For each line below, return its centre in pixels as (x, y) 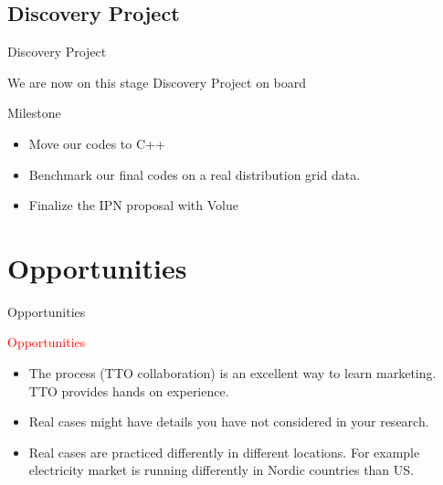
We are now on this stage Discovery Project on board (157, 82)
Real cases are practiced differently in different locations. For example (224, 452)
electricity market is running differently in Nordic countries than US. (221, 470)
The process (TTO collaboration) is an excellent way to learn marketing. (232, 373)
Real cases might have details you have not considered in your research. (229, 422)
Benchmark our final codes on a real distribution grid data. (195, 174)
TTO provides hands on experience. (129, 390)
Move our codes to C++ (97, 143)
